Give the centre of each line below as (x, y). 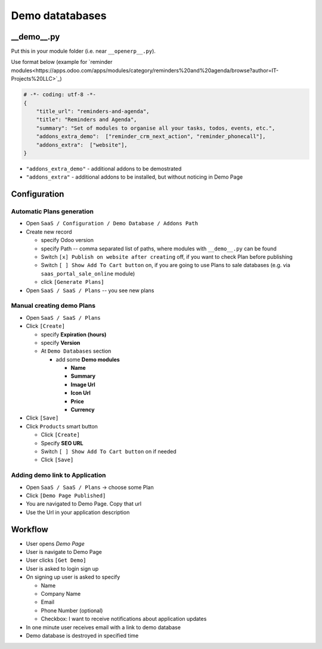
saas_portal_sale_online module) (88, 273)
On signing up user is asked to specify (73, 577)
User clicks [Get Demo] (56, 560)
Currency (83, 410)
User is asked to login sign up (62, 568)
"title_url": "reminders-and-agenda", (93, 111)
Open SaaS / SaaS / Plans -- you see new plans (90, 290)
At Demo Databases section (76, 351)
